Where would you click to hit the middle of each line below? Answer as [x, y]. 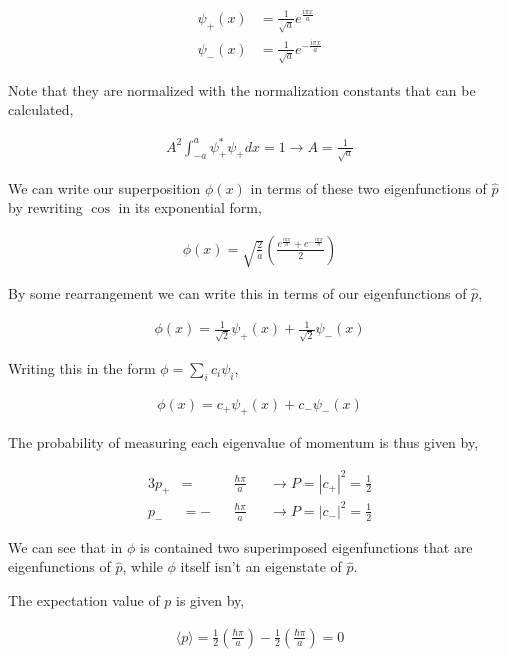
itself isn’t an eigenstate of [261, 566]
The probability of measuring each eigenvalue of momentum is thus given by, [243, 442]
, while [142, 566]
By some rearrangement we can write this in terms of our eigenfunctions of [237, 292]
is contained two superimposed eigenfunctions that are [306, 546]
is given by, [210, 599]
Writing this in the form [82, 367]
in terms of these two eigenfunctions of [368, 187]
